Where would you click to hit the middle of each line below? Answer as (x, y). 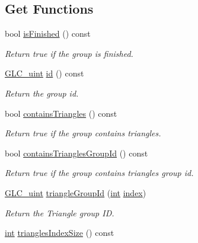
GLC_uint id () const (44, 73)
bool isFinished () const (48, 33)
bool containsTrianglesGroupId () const (76, 153)
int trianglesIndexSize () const (60, 233)
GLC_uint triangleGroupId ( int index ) (76, 192)
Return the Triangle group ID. (60, 212)
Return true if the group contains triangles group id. (99, 173)
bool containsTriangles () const (61, 113)
